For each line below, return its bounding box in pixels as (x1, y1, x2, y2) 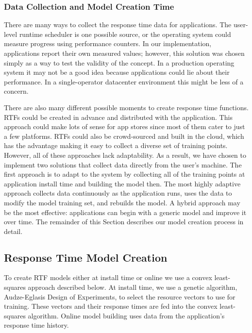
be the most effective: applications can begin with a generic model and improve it (4, 207, 247, 217)
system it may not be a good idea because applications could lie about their (4, 67, 230, 77)
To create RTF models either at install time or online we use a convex (4, 272, 212, 283)
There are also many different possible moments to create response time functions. (4, 102, 249, 112)
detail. (4, 226, 23, 236)
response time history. (4, 320, 69, 330)
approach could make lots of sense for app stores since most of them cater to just (4, 121, 245, 132)
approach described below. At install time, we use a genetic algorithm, (28, 282, 237, 292)
